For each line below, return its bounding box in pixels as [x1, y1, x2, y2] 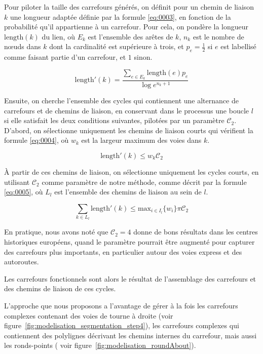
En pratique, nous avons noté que [4, 226, 108, 237]
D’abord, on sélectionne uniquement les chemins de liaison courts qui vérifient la [4, 125, 253, 135]
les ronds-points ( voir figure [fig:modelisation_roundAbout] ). [4, 340, 196, 350]
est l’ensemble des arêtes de [88, 31, 173, 42]
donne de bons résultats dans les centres [133, 226, 258, 237]
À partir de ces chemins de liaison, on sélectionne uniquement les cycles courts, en [4, 166, 259, 177]
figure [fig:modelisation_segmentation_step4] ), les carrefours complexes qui [4, 320, 239, 331]
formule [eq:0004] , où [4, 135, 69, 145]
